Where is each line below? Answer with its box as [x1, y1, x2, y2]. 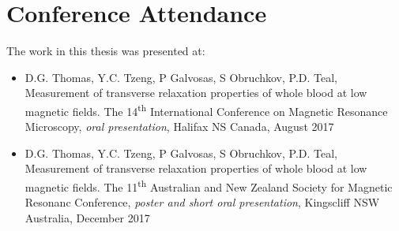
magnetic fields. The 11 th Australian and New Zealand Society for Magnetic [24, 176, 393, 195]
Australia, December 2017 [24, 209, 150, 225]
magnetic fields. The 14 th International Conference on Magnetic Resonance [24, 100, 388, 119]
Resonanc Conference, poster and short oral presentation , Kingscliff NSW [24, 194, 380, 211]
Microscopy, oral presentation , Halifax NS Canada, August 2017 [24, 118, 334, 135]
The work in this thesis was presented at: [6, 43, 205, 59]
